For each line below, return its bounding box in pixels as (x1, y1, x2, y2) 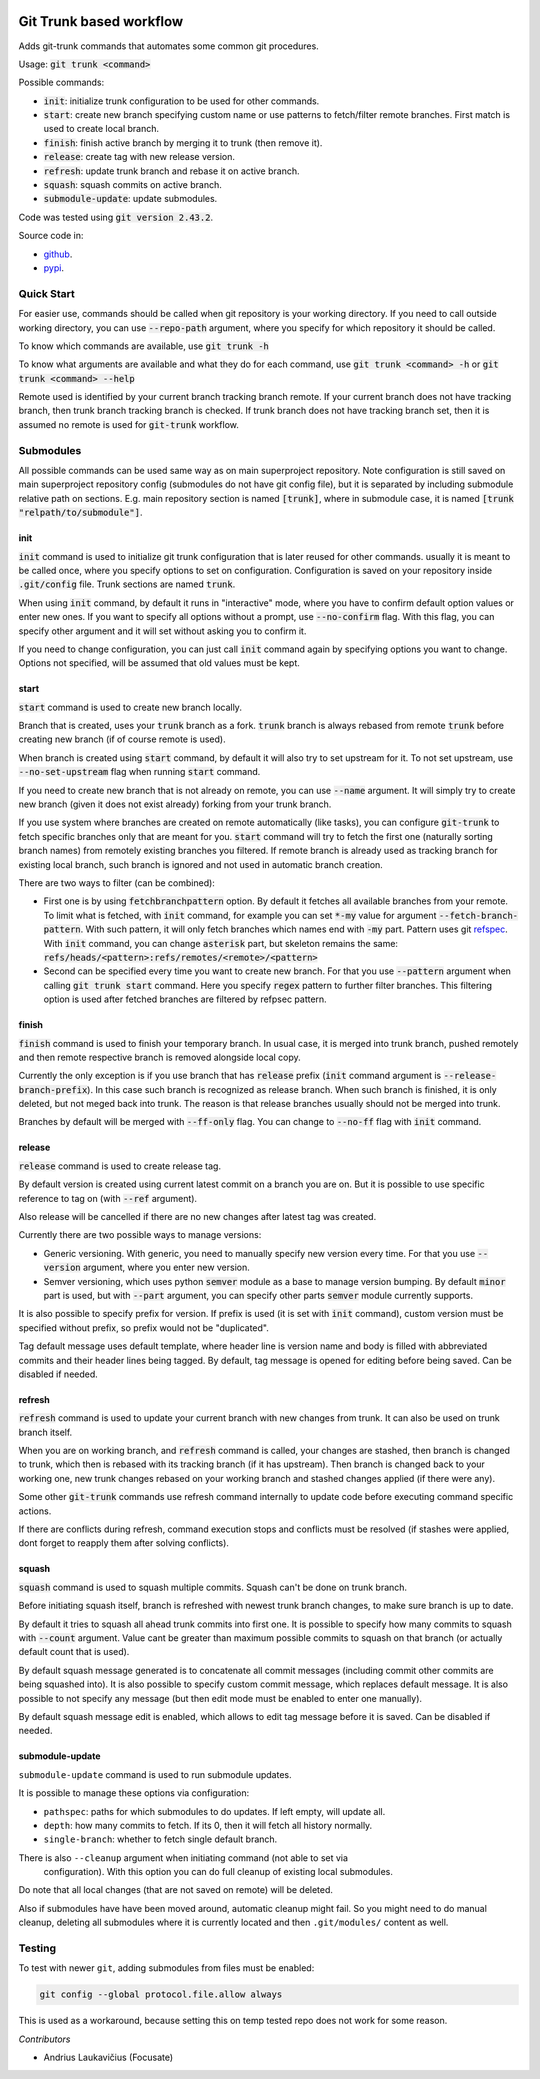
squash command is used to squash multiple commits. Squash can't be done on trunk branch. (18, 1581, 408, 1593)
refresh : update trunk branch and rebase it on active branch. (43, 165, 300, 177)
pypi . (43, 261, 65, 274)
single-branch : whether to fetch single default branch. (43, 1833, 278, 1845)
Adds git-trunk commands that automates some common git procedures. (18, 40, 319, 52)
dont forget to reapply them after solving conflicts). (18, 1537, 230, 1549)
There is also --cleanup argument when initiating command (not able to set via (18, 1851, 349, 1864)
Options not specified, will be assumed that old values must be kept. (18, 657, 300, 669)
